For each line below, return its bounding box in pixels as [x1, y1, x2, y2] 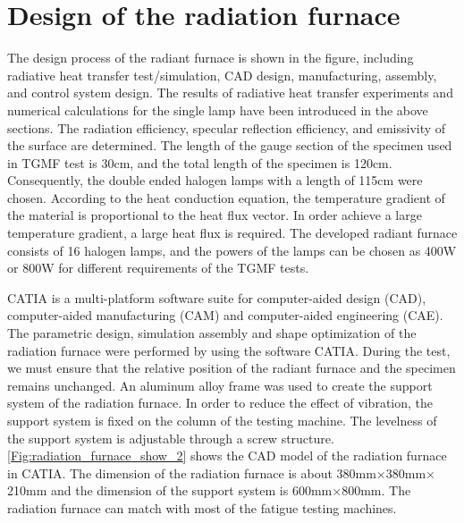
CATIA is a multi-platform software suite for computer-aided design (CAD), [7, 288, 426, 307]
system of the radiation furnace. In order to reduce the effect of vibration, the [7, 393, 433, 412]
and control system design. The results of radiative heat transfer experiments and [7, 83, 453, 102]
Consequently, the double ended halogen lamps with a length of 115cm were [7, 171, 423, 190]
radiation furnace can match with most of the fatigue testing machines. [7, 498, 397, 517]
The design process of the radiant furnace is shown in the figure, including [7, 48, 414, 67]
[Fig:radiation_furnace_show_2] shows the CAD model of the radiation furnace [7, 446, 447, 465]
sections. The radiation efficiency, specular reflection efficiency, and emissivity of [7, 118, 446, 137]
